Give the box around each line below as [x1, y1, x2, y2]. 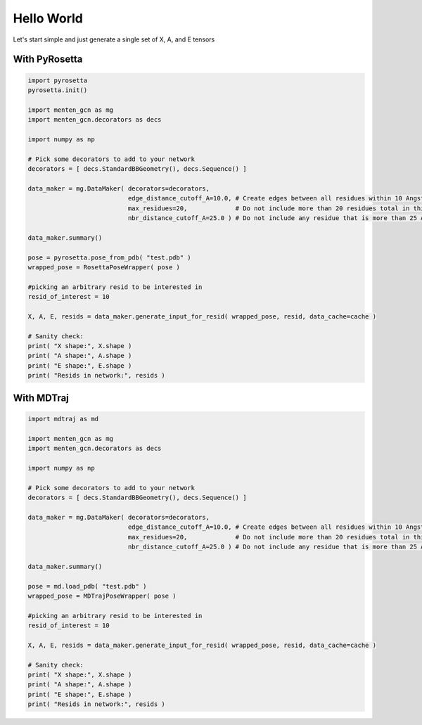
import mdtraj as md [27, 415, 98, 423]
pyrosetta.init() [27, 86, 88, 94]
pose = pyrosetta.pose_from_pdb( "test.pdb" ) [27, 253, 191, 262]
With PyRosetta [13, 53, 83, 65]
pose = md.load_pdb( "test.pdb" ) [27, 582, 147, 590]
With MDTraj [13, 392, 70, 404]
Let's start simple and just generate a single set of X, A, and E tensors [13, 35, 215, 44]
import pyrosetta [27, 76, 88, 84]
